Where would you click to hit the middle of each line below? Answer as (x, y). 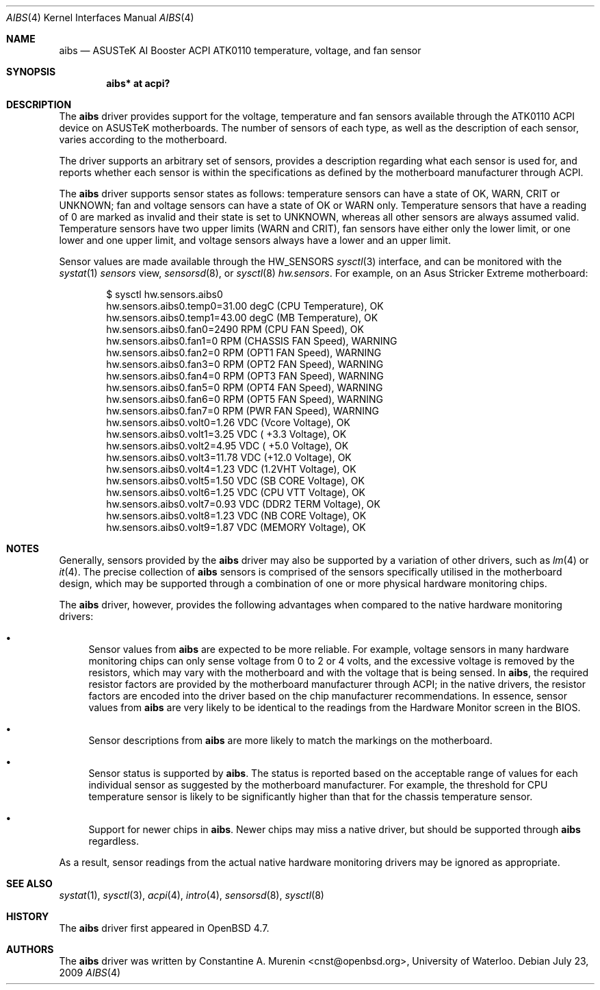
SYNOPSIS (31, 72)
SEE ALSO (29, 883)
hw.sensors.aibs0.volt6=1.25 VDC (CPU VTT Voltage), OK (236, 492)
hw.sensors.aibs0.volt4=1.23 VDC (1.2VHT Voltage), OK (231, 469)
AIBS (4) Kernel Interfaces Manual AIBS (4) (100, 17)
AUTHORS (30, 949)
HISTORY (28, 916)
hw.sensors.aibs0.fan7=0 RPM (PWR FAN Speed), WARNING (243, 411)
